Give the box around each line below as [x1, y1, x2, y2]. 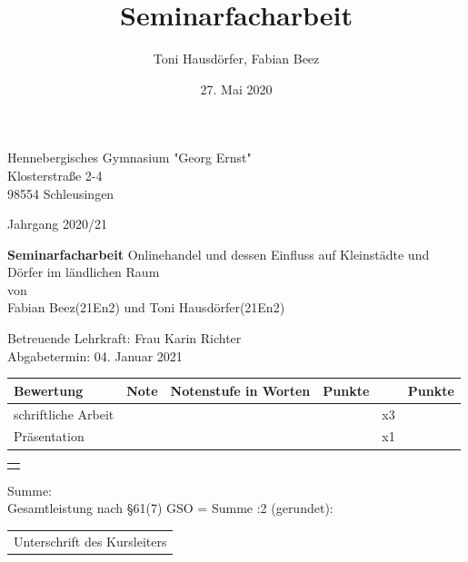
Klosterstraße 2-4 [7, 165, 103, 184]
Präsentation [14, 427, 85, 446]
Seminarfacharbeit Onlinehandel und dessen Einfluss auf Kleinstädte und [7, 244, 430, 263]
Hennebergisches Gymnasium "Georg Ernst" [7, 148, 252, 167]
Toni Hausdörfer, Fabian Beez [153, 49, 320, 68]
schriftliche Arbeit [14, 404, 115, 423]
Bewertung [14, 380, 84, 399]
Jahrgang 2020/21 [7, 214, 107, 233]
